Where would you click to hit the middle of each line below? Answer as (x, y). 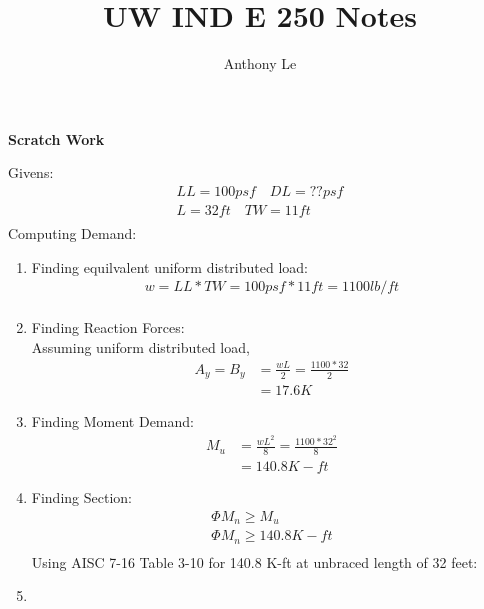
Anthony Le (260, 63)
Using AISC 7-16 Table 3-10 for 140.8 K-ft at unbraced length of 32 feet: (254, 561)
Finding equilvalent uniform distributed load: (169, 266)
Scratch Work (56, 138)
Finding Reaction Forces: (108, 327)
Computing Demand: (72, 233)
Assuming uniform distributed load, (140, 346)
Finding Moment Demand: (112, 421)
